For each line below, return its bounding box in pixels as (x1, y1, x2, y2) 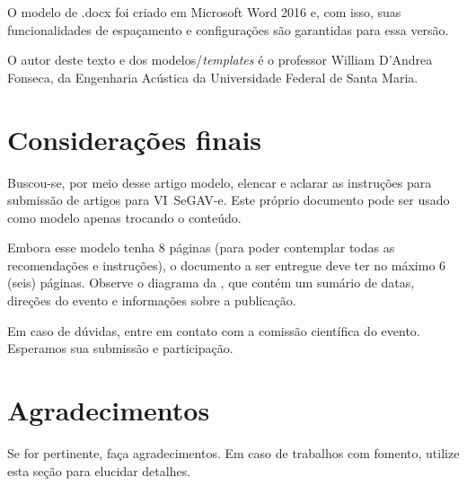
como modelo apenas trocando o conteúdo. (7, 208, 242, 226)
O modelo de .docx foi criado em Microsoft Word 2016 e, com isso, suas (7, 3, 401, 21)
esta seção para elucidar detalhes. (7, 461, 191, 480)
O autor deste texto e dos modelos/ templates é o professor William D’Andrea (7, 50, 433, 69)
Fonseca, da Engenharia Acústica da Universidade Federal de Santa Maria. (7, 67, 419, 86)
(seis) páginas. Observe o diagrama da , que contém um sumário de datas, (7, 273, 415, 292)
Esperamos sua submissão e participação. (7, 339, 233, 358)
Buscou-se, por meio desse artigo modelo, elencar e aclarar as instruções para (7, 172, 432, 191)
